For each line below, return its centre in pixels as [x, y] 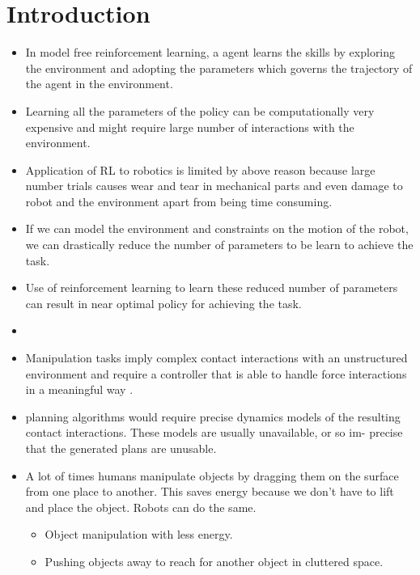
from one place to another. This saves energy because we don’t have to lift [210, 491]
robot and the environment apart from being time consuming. [179, 201]
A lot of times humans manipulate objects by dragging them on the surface [212, 475]
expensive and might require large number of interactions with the [190, 127]
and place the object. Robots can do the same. [141, 507]
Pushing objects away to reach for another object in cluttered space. [214, 561]
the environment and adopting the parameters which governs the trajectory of [219, 68]
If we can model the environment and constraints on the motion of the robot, [217, 228]
